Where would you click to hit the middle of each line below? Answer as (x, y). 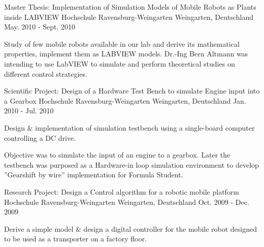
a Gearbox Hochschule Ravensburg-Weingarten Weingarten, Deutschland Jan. (125, 100)
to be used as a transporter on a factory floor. (75, 239)
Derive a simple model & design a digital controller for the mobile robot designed (131, 228)
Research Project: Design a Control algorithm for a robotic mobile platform (122, 191)
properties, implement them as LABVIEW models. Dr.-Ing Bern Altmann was (126, 54)
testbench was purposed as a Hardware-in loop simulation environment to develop (131, 164)
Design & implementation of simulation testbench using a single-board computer (129, 127)
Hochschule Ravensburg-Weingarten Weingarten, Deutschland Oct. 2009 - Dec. (127, 202)
